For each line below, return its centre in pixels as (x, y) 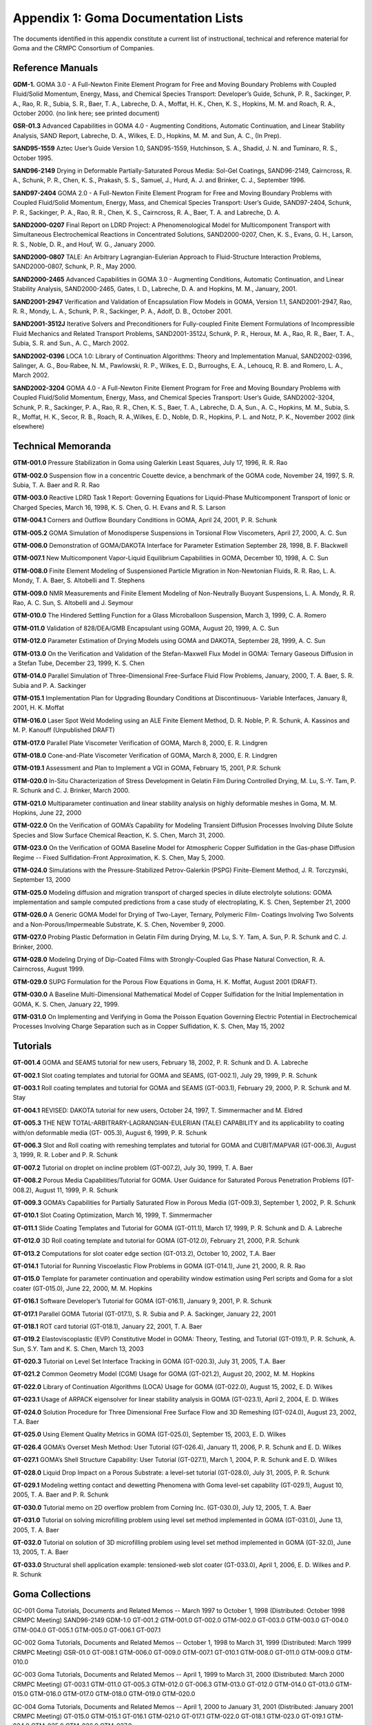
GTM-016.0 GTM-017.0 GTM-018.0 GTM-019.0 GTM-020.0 (112, 1694)
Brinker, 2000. (33, 947)
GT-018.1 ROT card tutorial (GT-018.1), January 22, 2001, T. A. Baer (107, 1326)
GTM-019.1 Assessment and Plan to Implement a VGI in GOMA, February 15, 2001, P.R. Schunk (147, 768)
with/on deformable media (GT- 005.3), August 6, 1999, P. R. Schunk (110, 1132)
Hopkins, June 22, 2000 (47, 812)
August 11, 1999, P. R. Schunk (76, 1190)
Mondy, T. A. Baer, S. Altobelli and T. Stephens (79, 580)
